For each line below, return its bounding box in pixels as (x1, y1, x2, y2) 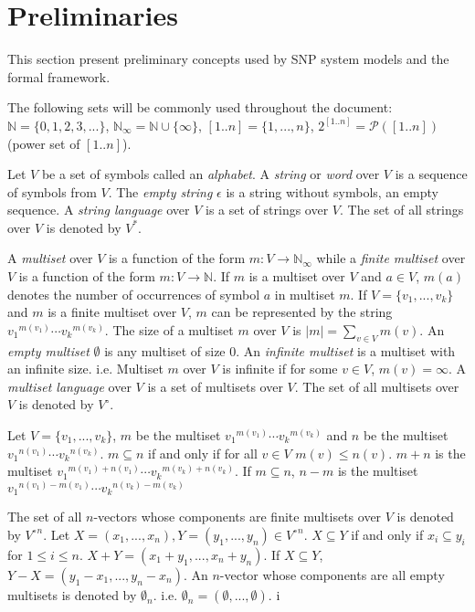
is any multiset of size (104, 341, 226, 360)
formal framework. (7, 67, 111, 86)
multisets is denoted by (7, 585, 137, 604)
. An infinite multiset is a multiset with (236, 341, 456, 360)
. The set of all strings (340, 200, 464, 219)
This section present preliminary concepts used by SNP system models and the (7, 49, 449, 69)
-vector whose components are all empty (219, 565, 445, 584)
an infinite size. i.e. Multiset (7, 359, 164, 378)
